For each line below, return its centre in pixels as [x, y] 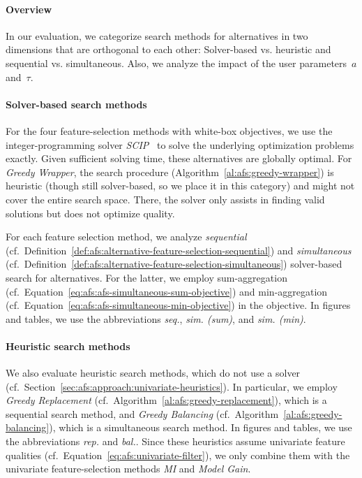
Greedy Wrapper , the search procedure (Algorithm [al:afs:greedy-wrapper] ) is [170, 172]
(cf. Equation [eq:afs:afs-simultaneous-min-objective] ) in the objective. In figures [178, 305]
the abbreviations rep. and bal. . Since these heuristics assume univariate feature [175, 441]
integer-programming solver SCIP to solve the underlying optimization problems [180, 144]
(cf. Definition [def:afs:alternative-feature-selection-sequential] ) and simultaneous [179, 250]
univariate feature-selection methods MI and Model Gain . [128, 469]
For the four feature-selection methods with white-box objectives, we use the [169, 130]
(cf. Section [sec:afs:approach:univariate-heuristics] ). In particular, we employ [172, 386]
